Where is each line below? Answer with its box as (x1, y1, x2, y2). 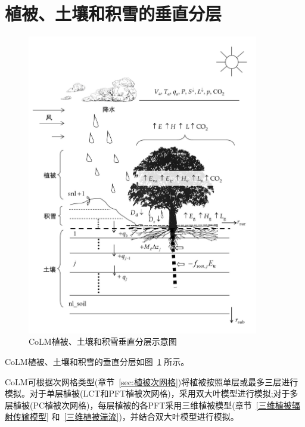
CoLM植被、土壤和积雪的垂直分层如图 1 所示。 (5, 355, 189, 368)
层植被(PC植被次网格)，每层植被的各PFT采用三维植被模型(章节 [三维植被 (5, 398, 292, 411)
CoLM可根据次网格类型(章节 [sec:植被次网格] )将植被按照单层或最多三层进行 (5, 375, 298, 388)
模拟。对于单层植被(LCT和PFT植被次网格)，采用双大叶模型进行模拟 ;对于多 (5, 387, 298, 400)
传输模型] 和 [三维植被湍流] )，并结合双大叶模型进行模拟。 (13, 410, 239, 423)
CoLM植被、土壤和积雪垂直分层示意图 (29, 335, 177, 348)
